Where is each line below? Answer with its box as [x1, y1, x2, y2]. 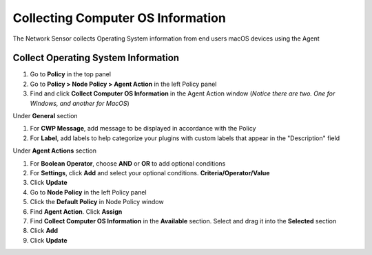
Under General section [12, 112, 79, 120]
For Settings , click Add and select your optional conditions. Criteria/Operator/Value [30, 168, 270, 177]
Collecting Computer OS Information [12, 10, 227, 25]
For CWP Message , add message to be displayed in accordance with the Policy [30, 124, 256, 133]
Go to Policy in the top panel [30, 70, 112, 78]
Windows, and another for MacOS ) [30, 99, 130, 107]
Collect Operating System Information [12, 52, 179, 64]
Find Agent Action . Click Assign [30, 207, 123, 216]
